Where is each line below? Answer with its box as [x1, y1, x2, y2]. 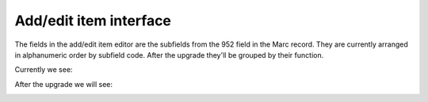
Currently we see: [14, 65, 73, 74]
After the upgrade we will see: [14, 79, 113, 89]
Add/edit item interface [14, 12, 172, 29]
